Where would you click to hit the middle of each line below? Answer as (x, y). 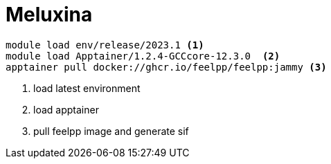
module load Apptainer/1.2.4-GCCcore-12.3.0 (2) (143, 56)
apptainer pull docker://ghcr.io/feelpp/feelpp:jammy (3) (166, 67)
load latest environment (87, 88)
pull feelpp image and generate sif (111, 131)
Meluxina (49, 15)
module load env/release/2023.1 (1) (105, 45)
